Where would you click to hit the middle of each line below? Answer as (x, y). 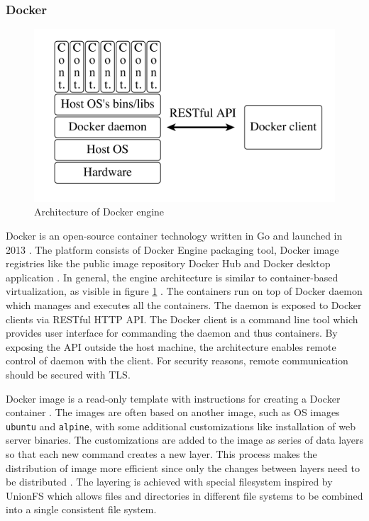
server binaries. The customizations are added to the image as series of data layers (184, 440)
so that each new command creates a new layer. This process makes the (161, 454)
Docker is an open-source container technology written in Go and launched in (174, 236)
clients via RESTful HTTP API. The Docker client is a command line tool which (182, 319)
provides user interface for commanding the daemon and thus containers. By (172, 333)
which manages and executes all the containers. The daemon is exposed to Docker (184, 305)
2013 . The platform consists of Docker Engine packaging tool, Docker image (172, 249)
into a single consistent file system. (81, 509)
